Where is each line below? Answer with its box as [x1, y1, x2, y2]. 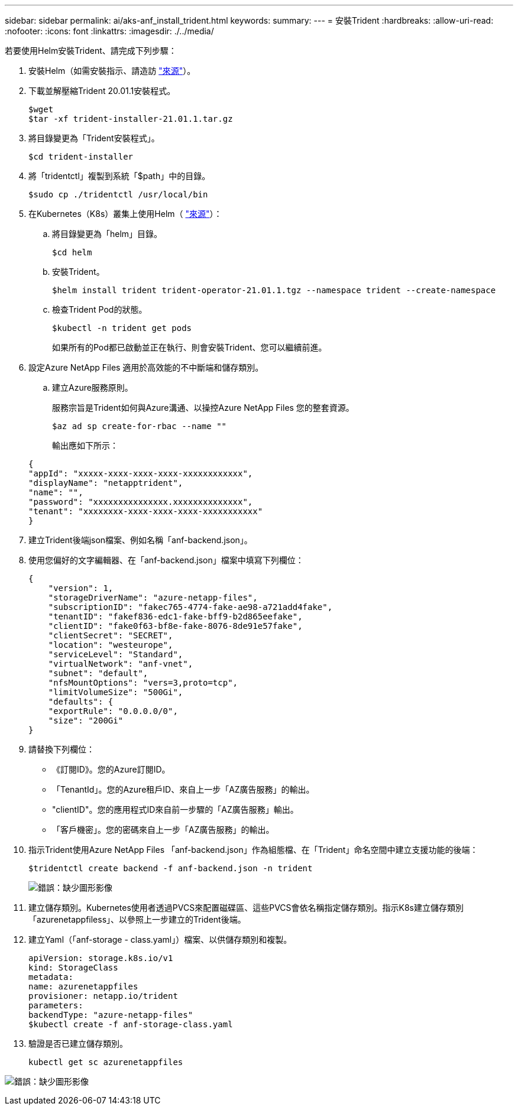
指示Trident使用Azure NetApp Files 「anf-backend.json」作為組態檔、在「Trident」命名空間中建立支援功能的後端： [28, 845, 478, 855]
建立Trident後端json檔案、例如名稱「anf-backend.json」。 [28, 535, 252, 545]
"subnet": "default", [48, 668, 148, 678]
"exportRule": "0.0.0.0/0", [48, 706, 178, 716]
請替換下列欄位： [28, 744, 95, 754]
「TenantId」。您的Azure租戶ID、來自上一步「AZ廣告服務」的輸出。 [52, 784, 315, 794]
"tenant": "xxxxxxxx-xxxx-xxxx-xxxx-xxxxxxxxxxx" [28, 507, 263, 516]
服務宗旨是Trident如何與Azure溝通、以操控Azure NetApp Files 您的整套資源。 [52, 403, 354, 413]
